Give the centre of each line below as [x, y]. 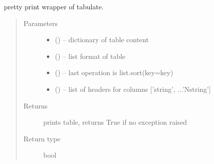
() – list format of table [90, 56]
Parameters [40, 23]
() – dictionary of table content [102, 40]
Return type [42, 138]
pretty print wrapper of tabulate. [54, 6]
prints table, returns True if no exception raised [115, 122]
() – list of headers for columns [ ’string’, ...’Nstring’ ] [133, 89]
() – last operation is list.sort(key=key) [114, 72]
